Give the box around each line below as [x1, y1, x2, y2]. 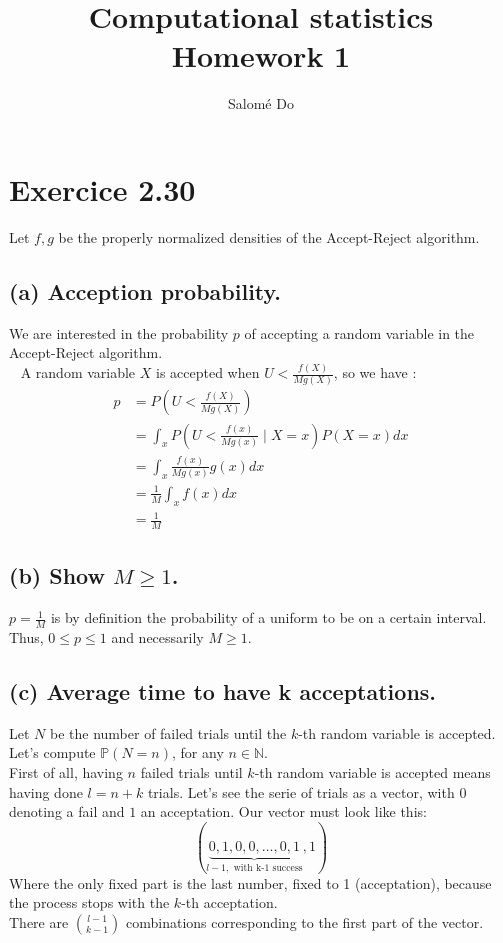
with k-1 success [233, 863, 303, 874]
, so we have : [333, 362, 417, 383]
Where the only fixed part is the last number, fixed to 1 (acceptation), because [9, 872, 492, 893]
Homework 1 [171, 35, 351, 76]
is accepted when [156, 362, 260, 383]
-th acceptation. [181, 892, 278, 913]
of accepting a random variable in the [244, 322, 475, 343]
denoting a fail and [9, 801, 125, 822]
